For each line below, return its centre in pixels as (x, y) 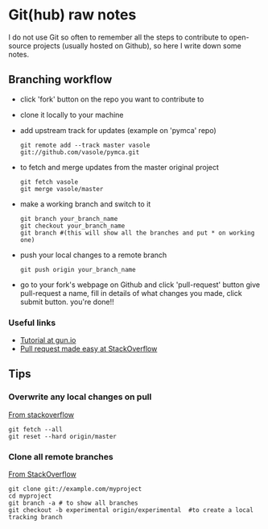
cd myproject (30, 496)
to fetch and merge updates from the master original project (120, 167)
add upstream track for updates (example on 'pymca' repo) (118, 130)
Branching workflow (60, 79)
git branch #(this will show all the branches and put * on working (137, 233)
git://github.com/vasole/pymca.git (80, 152)
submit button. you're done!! (67, 302)
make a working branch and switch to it (85, 204)
